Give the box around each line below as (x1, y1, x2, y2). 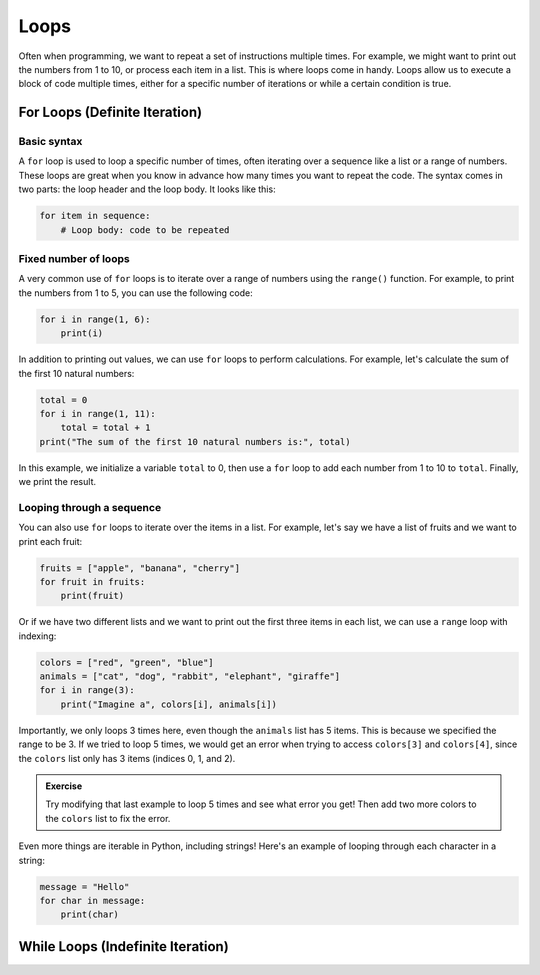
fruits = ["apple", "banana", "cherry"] (39, 562, 240, 574)
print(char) (60, 909, 120, 920)
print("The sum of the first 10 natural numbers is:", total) (39, 436, 351, 447)
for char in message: (39, 895, 146, 906)
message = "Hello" (39, 881, 130, 892)
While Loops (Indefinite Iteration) (18, 938, 229, 955)
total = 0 (39, 394, 88, 405)
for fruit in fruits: (39, 576, 146, 587)
